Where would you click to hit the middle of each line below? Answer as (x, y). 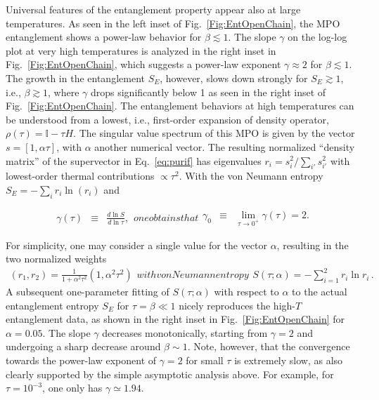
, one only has (72, 388)
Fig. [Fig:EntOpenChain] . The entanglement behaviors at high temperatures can (180, 106)
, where (64, 92)
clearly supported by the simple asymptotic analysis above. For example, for (170, 374)
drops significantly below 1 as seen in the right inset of (208, 92)
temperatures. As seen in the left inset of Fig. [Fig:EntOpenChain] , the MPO (173, 23)
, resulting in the (313, 245)
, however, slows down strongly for (234, 78)
